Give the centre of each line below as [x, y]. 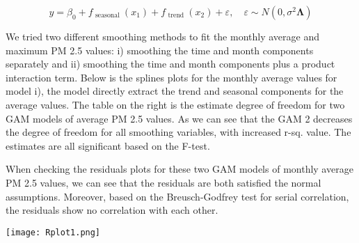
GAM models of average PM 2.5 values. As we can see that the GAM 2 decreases [179, 118]
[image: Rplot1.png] [53, 232]
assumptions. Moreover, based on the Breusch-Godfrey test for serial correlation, [177, 196]
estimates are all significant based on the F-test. [108, 145]
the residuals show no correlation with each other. [112, 210]
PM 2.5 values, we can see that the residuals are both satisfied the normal [163, 182]
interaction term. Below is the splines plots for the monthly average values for [171, 77]
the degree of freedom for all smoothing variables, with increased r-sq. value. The [178, 132]
